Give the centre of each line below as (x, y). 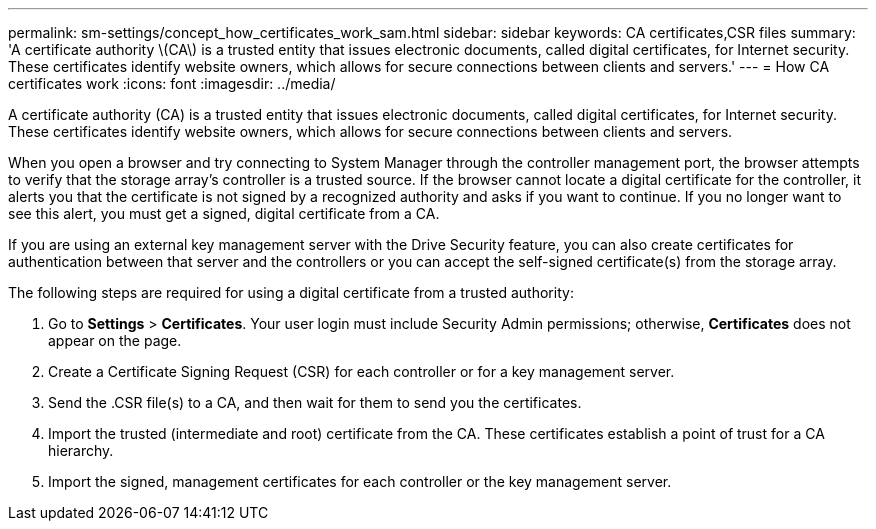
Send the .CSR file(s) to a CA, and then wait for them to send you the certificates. (315, 402)
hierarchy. (81, 450)
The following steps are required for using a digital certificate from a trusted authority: (291, 292)
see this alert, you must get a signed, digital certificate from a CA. (224, 213)
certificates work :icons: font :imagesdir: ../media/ (172, 83)
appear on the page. (115, 340)
